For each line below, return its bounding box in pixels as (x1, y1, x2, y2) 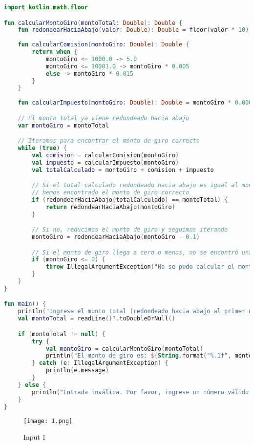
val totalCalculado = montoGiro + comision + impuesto (32, 166, 214, 173)
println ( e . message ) (45, 367, 109, 374)
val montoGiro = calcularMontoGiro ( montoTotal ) (45, 345, 204, 352)
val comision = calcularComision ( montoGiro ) (32, 151, 179, 159)
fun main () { (4, 300, 46, 308)
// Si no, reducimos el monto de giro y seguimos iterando (32, 226, 228, 233)
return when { (32, 48, 78, 56)
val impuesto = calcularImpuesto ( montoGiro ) (32, 159, 179, 166)
